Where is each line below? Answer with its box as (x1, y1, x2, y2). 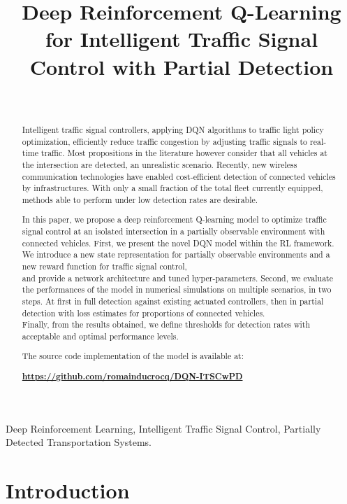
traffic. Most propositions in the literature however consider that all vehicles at (40, 147, 327, 159)
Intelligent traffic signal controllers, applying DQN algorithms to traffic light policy (22, 123, 324, 135)
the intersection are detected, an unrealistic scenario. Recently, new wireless (22, 158, 297, 170)
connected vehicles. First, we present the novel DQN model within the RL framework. (22, 237, 334, 248)
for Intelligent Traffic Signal (45, 24, 318, 53)
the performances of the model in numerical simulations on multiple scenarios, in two (22, 283, 332, 295)
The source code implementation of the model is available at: (22, 350, 244, 362)
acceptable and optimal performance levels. (22, 330, 179, 342)
